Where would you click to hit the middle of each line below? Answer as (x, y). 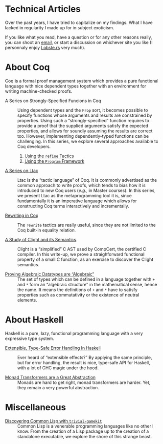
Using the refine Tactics (49, 156)
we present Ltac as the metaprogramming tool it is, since (75, 195)
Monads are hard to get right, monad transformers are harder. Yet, (84, 382)
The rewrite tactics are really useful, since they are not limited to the (87, 225)
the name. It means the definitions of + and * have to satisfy (78, 290)
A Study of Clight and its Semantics (41, 239)
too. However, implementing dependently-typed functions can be (83, 136)
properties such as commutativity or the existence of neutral (78, 295)
